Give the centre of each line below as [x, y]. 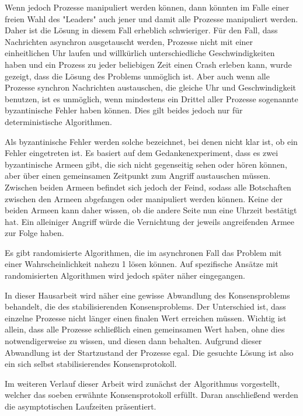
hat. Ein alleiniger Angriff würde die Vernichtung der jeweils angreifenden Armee [150, 221]
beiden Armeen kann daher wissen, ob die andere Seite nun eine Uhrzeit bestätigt [151, 210]
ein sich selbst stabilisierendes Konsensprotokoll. [91, 364]
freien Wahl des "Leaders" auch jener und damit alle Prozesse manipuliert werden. [151, 18]
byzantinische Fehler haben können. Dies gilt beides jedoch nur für [124, 110]
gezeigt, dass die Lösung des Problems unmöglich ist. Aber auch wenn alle [137, 76]
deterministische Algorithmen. [58, 121]
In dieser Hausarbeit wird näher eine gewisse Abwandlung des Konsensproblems [147, 295]
